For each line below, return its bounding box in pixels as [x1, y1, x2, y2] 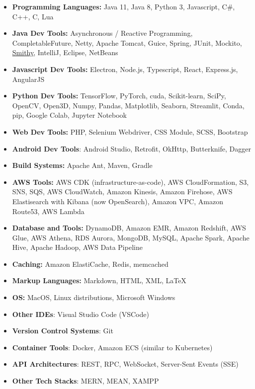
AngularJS [12, 74, 45, 84]
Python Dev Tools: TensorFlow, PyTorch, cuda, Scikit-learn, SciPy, [12, 90, 226, 101]
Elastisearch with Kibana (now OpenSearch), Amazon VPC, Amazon [12, 196, 223, 206]
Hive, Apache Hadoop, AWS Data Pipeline [12, 242, 143, 252]
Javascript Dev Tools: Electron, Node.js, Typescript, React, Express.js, [12, 64, 238, 74]
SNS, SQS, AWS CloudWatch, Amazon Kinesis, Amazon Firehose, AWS [12, 186, 233, 197]
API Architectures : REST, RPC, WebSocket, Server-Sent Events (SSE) [12, 359, 239, 369]
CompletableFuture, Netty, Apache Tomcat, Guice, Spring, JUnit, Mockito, [12, 37, 242, 48]
